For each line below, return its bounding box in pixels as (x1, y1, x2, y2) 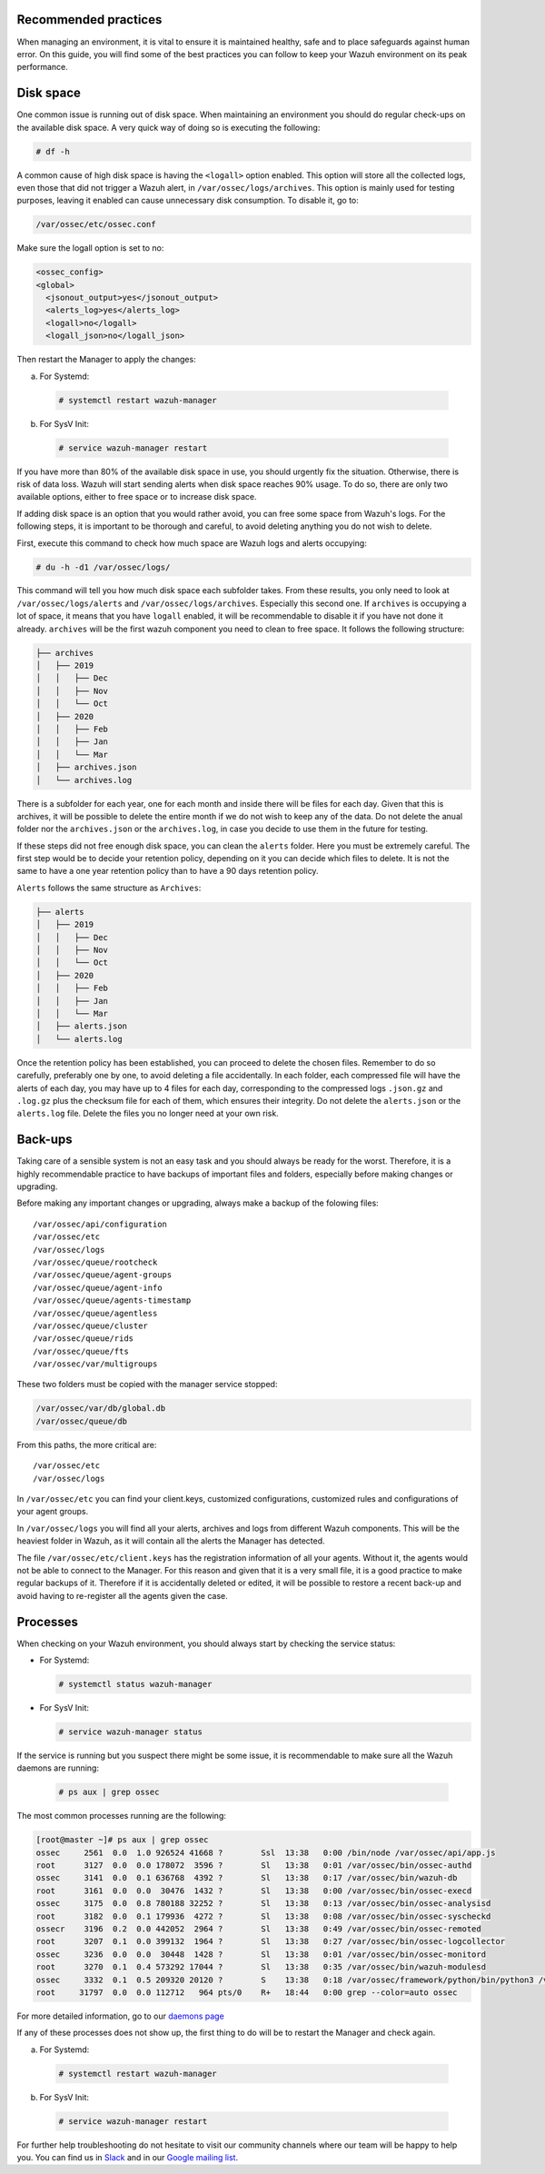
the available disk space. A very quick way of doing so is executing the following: (16, 122, 321, 133)
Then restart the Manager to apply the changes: (16, 354, 196, 365)
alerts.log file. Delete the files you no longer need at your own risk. (16, 1108, 279, 1119)
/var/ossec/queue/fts (33, 1345, 129, 1356)
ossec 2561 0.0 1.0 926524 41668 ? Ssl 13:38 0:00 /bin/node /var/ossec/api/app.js (35, 1847, 496, 1858)
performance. (16, 62, 68, 73)
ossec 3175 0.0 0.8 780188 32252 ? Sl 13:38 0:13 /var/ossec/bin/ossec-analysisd (35, 1899, 491, 1909)
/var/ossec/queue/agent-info (33, 1282, 163, 1293)
